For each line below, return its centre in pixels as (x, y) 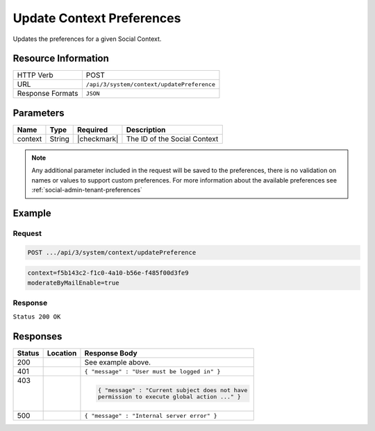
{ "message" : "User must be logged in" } (152, 371)
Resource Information (61, 59)
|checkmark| (98, 139)
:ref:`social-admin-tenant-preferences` (87, 190)
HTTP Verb (35, 75)
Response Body (111, 353)
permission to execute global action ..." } (169, 397)
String (59, 139)
